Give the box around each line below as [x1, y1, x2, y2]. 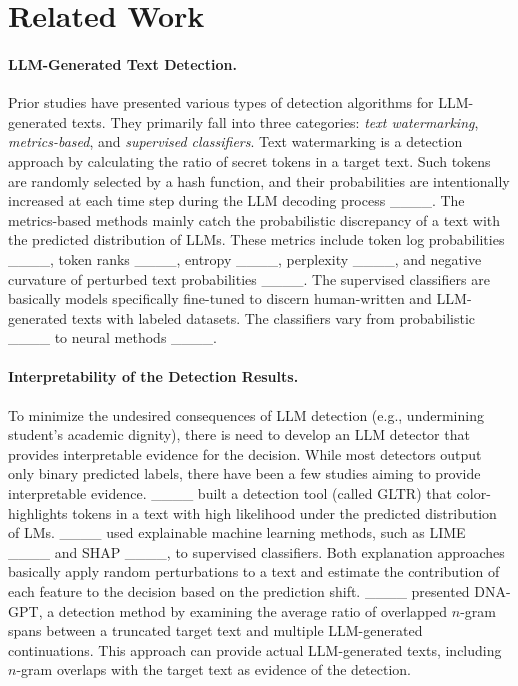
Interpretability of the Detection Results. [8, 366, 299, 387]
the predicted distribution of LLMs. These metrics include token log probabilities [8, 229, 505, 250]
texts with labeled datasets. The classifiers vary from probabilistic [71, 307, 475, 328]
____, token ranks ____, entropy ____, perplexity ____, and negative [8, 248, 482, 269]
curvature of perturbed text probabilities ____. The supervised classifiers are [8, 268, 490, 289]
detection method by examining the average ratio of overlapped [58, 600, 448, 621]
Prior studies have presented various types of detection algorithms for [8, 92, 434, 113]
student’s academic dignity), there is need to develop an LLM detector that [8, 424, 470, 445]
